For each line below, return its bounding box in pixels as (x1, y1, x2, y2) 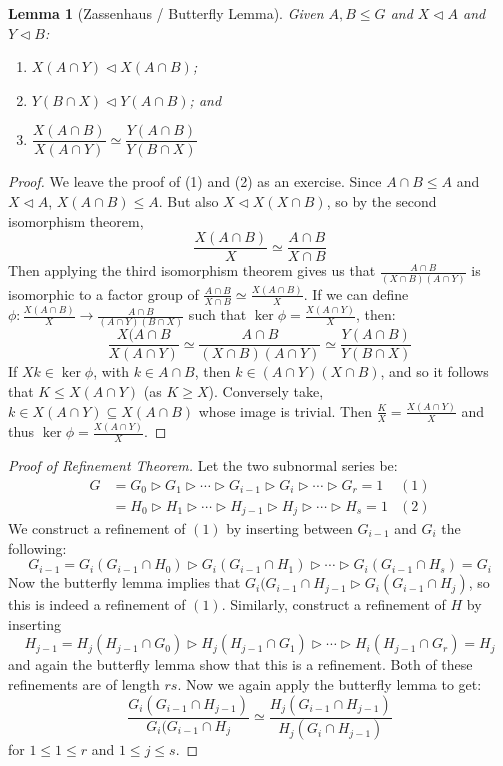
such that (188, 304, 247, 325)
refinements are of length (8, 673, 160, 694)
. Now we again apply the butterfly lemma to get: (177, 673, 482, 694)
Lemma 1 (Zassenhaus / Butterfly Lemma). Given (8, 3, 324, 23)
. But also (158, 191, 219, 212)
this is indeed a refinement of (8, 594, 186, 615)
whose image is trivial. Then (198, 400, 372, 421)
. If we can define (303, 283, 409, 304)
